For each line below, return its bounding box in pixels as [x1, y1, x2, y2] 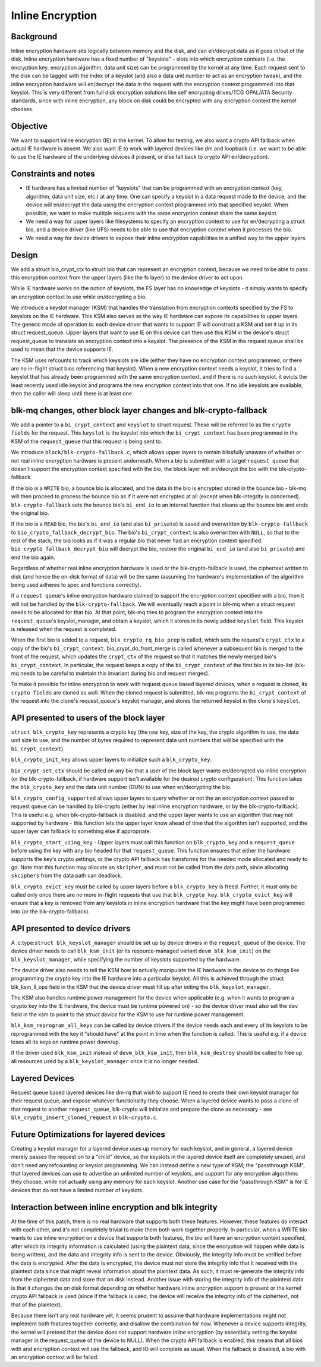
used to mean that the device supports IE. [11, 345, 114, 353]
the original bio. [11, 509, 49, 517]
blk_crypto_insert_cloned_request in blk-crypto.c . [11, 1114, 158, 1121]
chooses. [11, 105, 34, 112]
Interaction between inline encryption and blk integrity [11, 1202, 218, 1212]
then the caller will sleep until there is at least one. [11, 390, 134, 397]
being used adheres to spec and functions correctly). [11, 582, 141, 589]
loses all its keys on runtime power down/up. [11, 1038, 121, 1046]
